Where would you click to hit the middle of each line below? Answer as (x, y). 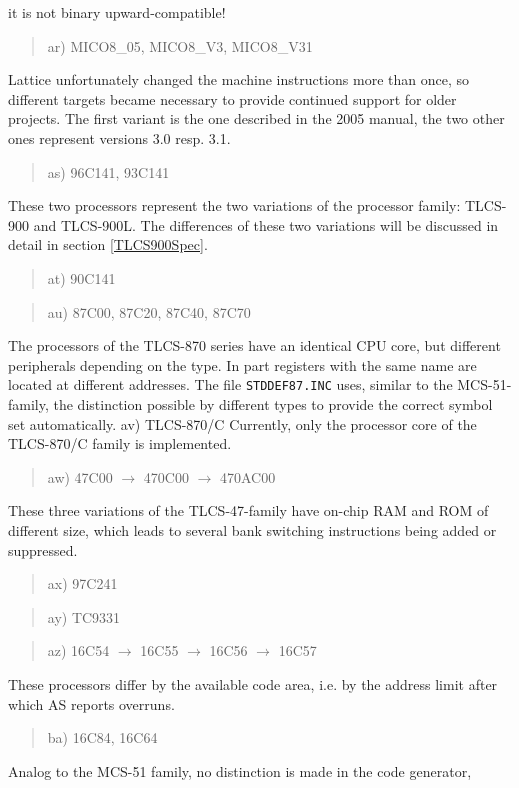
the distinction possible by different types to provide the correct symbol (273, 403)
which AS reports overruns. (91, 703)
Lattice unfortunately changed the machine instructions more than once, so (238, 79)
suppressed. (43, 549)
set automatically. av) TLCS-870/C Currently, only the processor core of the (242, 423)
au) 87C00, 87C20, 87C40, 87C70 (149, 311)
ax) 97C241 (82, 583)
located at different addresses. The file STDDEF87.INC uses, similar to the (230, 384)
